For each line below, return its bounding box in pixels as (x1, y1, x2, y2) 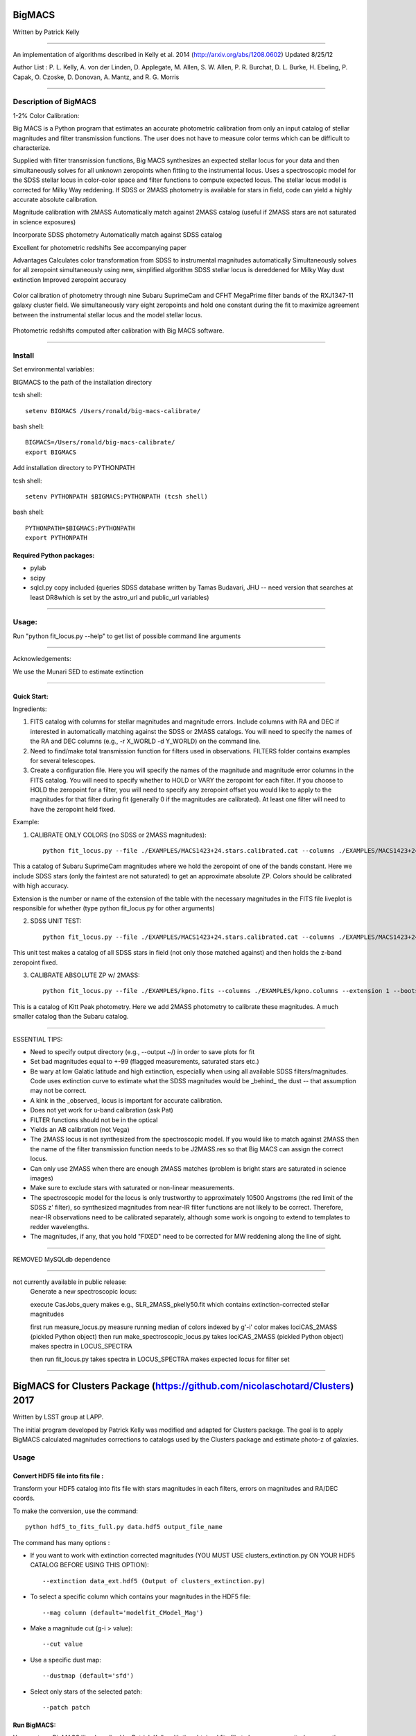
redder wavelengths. (30, 1222, 89, 1230)
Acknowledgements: (12, 655, 72, 663)
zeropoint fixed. (12, 958, 58, 967)
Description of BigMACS (12, 97, 96, 107)
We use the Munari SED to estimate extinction (12, 667, 144, 676)
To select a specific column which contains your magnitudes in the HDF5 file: (30, 1592, 251, 1601)
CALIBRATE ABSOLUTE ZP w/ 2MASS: (30, 971, 140, 979)
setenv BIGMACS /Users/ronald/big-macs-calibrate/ (25, 407, 201, 415)
